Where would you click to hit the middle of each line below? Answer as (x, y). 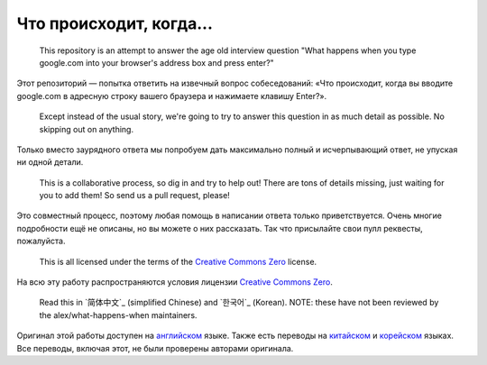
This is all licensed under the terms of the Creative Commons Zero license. (178, 261)
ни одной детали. (50, 162)
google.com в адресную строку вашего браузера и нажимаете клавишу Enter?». (172, 96)
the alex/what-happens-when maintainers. (118, 315)
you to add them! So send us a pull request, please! (134, 196)
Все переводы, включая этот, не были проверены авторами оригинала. (155, 348)
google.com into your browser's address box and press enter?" (156, 62)
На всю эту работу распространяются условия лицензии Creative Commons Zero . (175, 282)
